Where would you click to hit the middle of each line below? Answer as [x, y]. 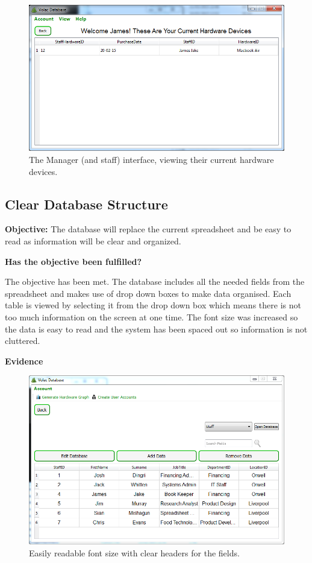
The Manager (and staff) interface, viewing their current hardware [151, 160]
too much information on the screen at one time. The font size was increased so [151, 316]
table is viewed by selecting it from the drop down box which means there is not [153, 305]
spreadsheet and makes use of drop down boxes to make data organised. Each [148, 293]
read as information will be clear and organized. [93, 241]
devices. [43, 171]
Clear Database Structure [86, 204]
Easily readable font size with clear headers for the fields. [134, 552]
